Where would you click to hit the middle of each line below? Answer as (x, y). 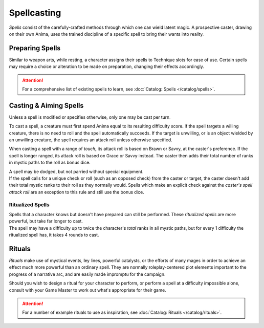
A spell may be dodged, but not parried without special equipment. (76, 172)
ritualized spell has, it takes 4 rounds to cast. (54, 235)
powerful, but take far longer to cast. (46, 221)
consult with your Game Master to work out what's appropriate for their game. (88, 290)
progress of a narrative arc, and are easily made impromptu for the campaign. (87, 274)
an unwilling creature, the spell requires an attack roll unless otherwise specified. (91, 140)
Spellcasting (35, 13)
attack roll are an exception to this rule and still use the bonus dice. (77, 192)
